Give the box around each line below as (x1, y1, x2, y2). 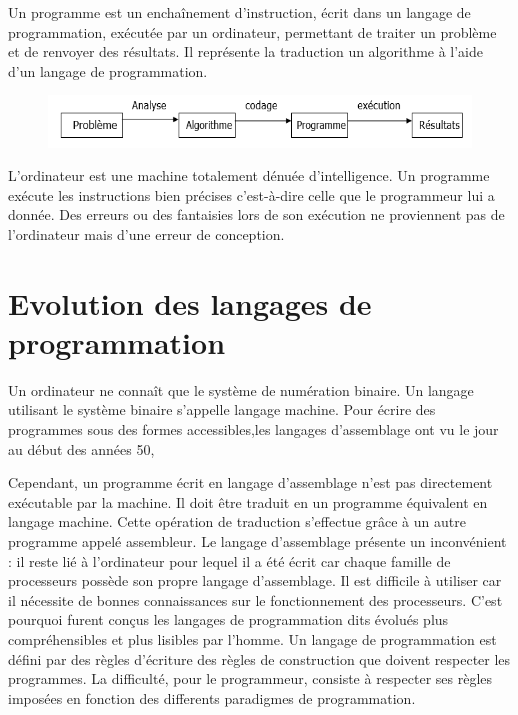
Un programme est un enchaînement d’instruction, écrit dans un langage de (8, 2, 471, 22)
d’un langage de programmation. (8, 60, 208, 81)
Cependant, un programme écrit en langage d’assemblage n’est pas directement (8, 472, 493, 493)
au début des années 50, (8, 438, 155, 459)
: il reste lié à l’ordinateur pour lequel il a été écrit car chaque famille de (8, 550, 451, 571)
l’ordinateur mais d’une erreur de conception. (8, 223, 285, 244)
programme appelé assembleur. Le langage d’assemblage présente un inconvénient (8, 531, 507, 552)
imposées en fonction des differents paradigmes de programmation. (8, 687, 416, 708)
